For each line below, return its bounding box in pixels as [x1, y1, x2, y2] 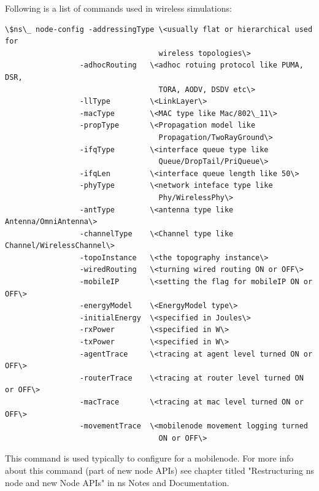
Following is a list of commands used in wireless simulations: [5, 2, 232, 14]
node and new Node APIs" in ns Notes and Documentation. [5, 476, 229, 489]
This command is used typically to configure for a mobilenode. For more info [5, 452, 294, 465]
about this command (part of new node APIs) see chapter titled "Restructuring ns [5, 463, 314, 476]
